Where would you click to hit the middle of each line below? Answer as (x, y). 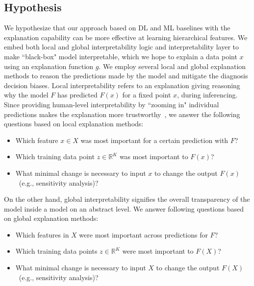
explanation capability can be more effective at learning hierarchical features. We (126, 37)
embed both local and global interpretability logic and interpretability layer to (121, 47)
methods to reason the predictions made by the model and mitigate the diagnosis (126, 76)
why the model (26, 95)
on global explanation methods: (51, 218)
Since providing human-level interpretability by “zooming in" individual (112, 104)
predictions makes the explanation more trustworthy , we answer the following (122, 114)
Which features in (42, 234)
